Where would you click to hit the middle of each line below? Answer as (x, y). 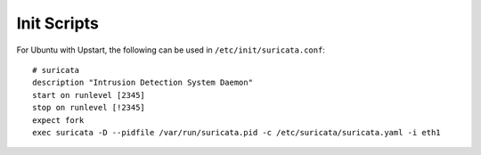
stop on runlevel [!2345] (89, 108)
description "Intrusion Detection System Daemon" (143, 83)
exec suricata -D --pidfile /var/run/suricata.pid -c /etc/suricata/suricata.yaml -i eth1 (236, 132)
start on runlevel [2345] (89, 95)
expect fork (58, 120)
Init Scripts (58, 23)
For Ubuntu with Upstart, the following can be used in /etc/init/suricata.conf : (171, 50)
